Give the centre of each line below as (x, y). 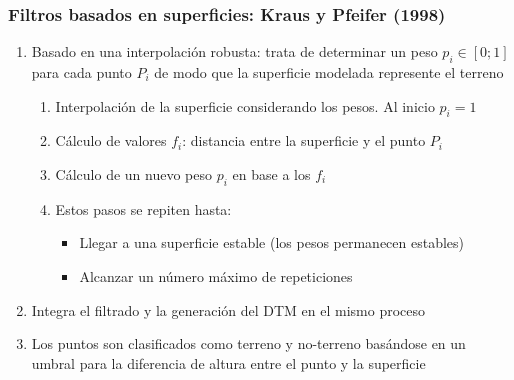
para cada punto (81, 72)
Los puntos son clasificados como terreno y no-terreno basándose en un (248, 343)
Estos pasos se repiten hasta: (143, 208)
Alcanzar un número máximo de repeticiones (216, 275)
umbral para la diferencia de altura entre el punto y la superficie (228, 362)
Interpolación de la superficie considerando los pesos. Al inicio (245, 105)
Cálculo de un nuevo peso (134, 174)
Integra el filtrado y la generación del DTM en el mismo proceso (228, 309)
